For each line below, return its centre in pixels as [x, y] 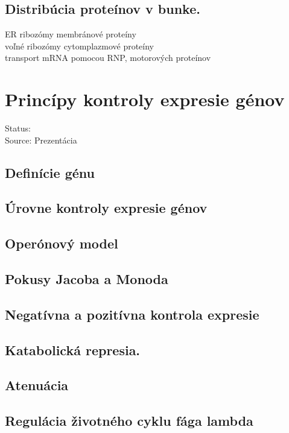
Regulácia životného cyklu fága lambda [129, 421]
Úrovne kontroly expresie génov [106, 208]
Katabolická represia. [73, 349]
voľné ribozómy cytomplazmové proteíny [80, 46]
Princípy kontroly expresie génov [145, 99]
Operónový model [62, 243]
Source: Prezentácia [41, 140]
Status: [18, 128]
